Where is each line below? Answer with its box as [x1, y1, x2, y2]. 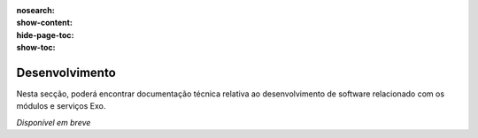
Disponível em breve [16, 117, 91, 127]
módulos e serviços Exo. [16, 101, 106, 111]
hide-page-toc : [16, 29, 74, 40]
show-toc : [16, 42, 56, 53]
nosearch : [16, 5, 55, 15]
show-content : [16, 18, 73, 28]
